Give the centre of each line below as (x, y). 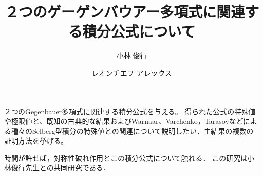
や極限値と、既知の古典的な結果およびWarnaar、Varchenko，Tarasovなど (124, 121)
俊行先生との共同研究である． (61, 168)
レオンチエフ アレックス (132, 72)
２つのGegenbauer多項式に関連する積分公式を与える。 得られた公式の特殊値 (130, 111)
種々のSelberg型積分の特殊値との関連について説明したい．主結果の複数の (132, 131)
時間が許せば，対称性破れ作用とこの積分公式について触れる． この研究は (126, 157)
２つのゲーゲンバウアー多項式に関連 (125, 11)
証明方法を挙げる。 (36, 141)
